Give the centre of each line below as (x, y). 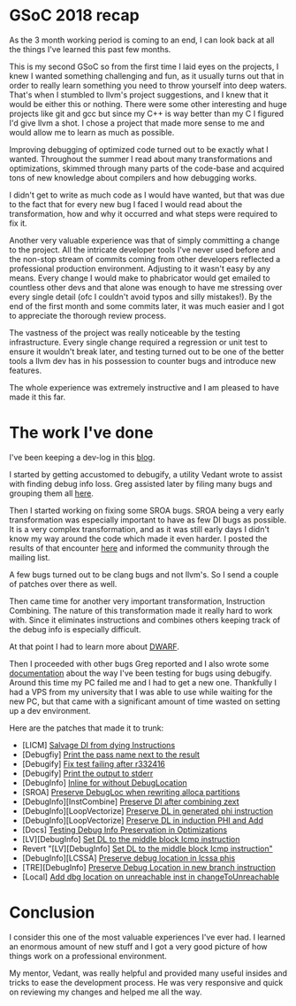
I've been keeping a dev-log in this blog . (82, 457)
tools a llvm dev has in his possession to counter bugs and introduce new (143, 360)
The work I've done (81, 433)
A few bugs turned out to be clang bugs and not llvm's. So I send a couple (144, 574)
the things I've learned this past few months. (90, 49)
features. (26, 370)
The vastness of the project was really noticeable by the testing (125, 332)
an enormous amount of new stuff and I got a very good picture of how (138, 946)
